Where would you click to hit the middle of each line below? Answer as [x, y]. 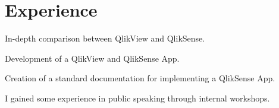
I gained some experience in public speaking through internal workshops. [137, 98]
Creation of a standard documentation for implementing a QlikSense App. [140, 78]
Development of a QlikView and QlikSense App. [92, 58]
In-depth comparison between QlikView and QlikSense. [105, 38]
